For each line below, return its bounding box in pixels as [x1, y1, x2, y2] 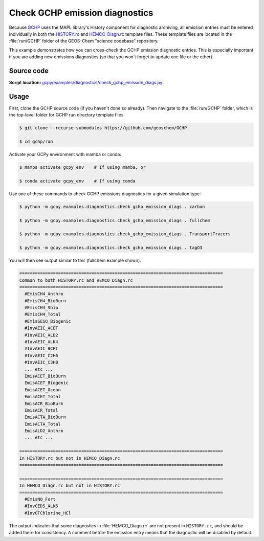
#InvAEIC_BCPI [24, 346, 59, 352]
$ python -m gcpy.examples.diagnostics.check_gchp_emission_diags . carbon [19, 203, 205, 209]
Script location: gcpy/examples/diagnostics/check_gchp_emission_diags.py [9, 80, 163, 86]
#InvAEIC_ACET [24, 325, 59, 331]
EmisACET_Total [24, 394, 61, 400]
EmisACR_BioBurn [24, 401, 64, 406]
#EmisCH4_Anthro [24, 291, 64, 297]
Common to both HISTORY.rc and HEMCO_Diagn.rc [19, 277, 133, 283]
